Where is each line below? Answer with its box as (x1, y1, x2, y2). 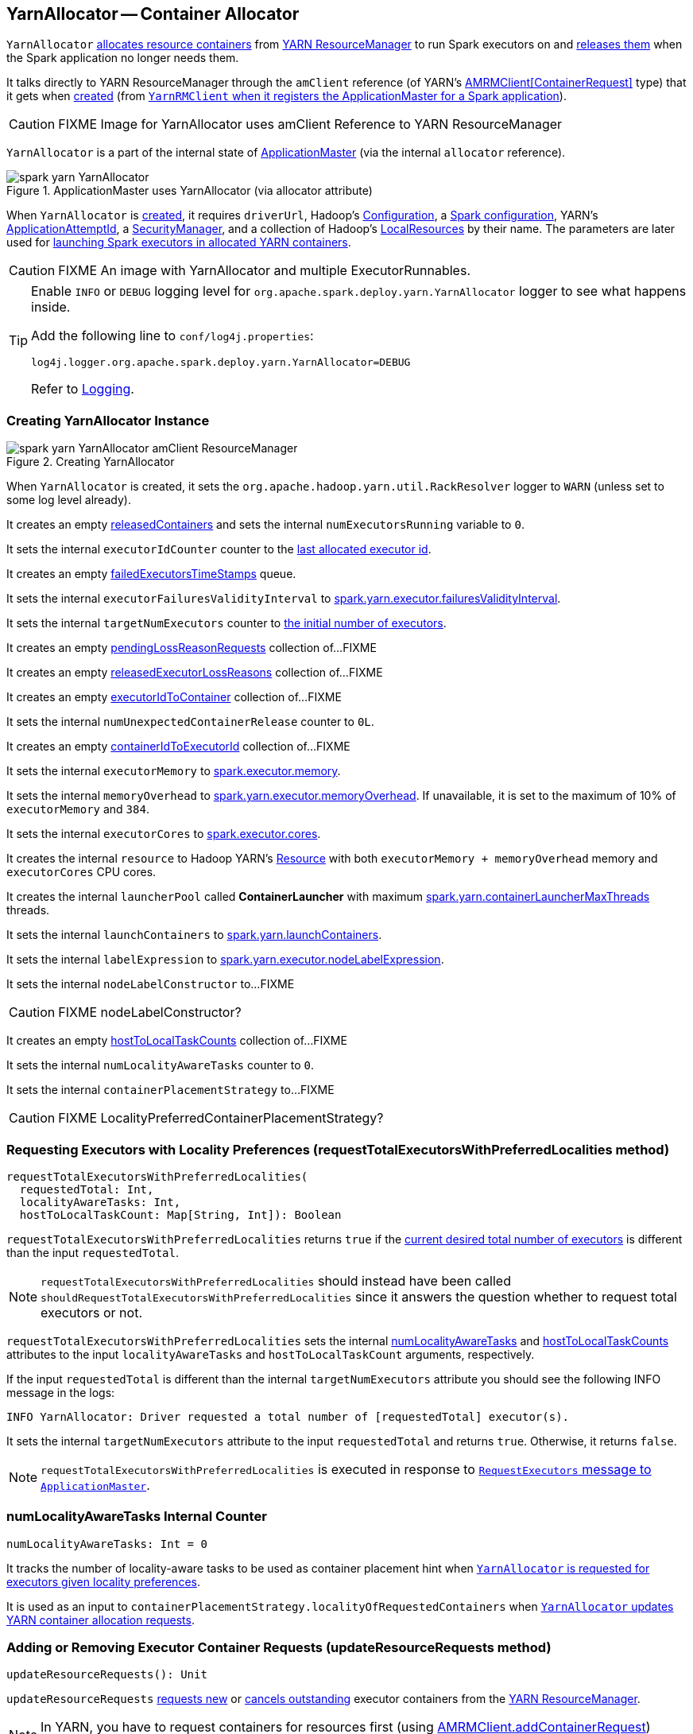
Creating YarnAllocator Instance (6, 412, 210, 429)
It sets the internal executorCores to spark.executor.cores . (6, 827, 321, 841)
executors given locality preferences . (6, 1574, 200, 1589)
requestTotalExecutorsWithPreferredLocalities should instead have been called (41, 1272, 511, 1289)
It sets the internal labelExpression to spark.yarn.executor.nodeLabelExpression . (6, 952, 444, 967)
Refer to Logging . (31, 381, 134, 398)
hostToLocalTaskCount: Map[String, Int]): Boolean (19, 1208, 342, 1221)
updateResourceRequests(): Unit (6, 1668, 207, 1682)
